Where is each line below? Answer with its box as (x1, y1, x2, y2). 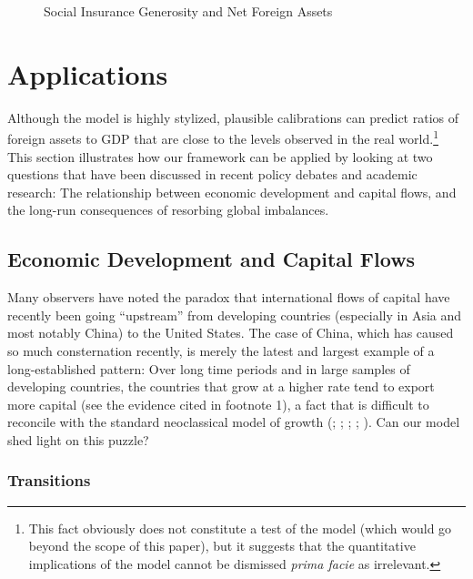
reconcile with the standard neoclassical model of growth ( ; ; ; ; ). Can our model (7, 412, 460, 432)
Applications (7, 55, 168, 92)
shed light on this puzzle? (7, 430, 149, 449)
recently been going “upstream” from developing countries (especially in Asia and (7, 305, 462, 324)
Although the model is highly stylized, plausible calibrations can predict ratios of (7, 107, 458, 127)
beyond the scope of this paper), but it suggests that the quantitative (28, 536, 416, 555)
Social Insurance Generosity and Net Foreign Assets (44, 2, 333, 20)
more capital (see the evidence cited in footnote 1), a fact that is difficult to (7, 394, 429, 413)
